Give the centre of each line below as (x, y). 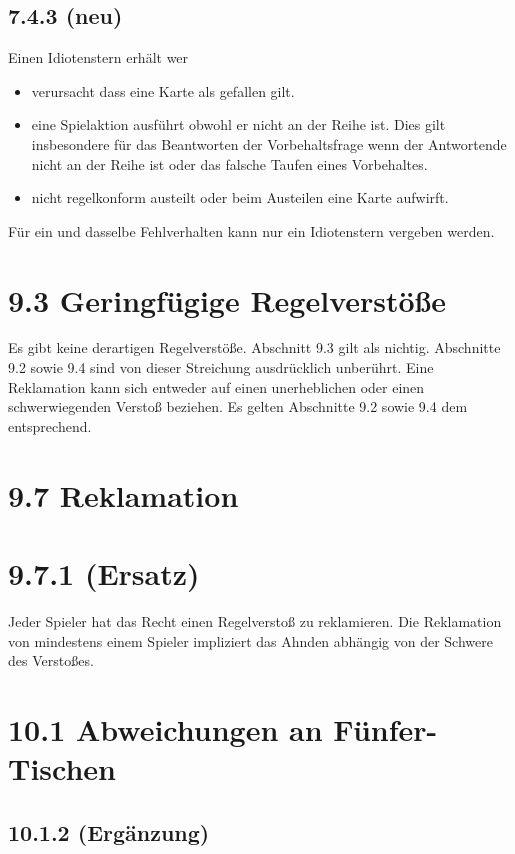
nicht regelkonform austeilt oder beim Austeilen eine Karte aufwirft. (240, 197)
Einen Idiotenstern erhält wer (98, 57)
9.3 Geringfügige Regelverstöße (227, 299)
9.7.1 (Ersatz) (104, 573)
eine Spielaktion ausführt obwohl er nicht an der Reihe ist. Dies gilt (238, 124)
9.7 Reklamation (123, 494)
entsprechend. (50, 425)
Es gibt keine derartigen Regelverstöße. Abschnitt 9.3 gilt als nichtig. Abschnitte (254, 347)
